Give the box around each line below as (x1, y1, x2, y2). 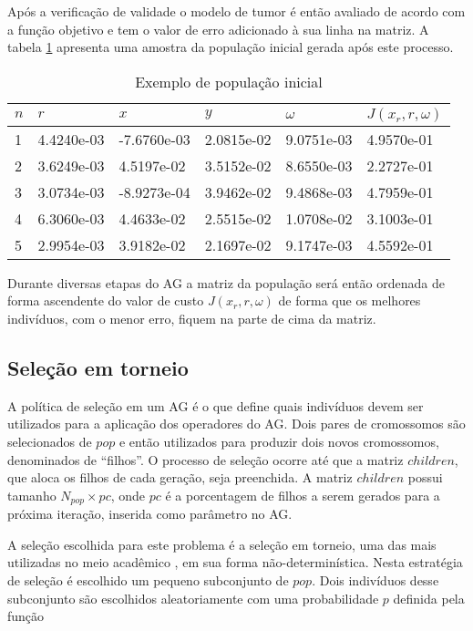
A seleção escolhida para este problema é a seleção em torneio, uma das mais (7, 534, 437, 553)
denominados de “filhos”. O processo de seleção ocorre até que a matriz (7, 450, 404, 469)
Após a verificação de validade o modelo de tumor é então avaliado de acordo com (7, 2, 466, 20)
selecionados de (7, 431, 92, 450)
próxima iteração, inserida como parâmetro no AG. (7, 504, 293, 523)
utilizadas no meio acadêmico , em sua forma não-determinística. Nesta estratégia (7, 553, 463, 572)
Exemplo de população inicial (135, 70, 323, 92)
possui (407, 468, 443, 487)
